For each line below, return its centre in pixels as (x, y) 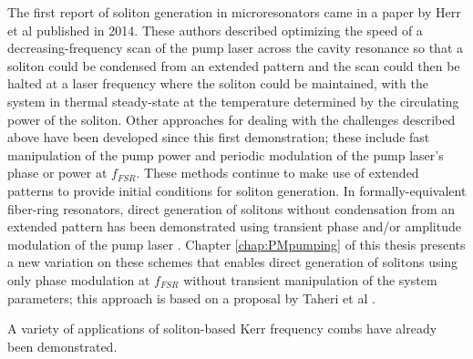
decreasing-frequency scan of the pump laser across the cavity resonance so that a (236, 48)
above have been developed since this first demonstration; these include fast (219, 137)
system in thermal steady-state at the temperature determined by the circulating (233, 101)
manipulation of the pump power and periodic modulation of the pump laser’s (226, 154)
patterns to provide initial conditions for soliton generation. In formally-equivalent (237, 190)
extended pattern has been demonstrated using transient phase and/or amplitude (234, 226)
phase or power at (57, 173)
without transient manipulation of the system (310, 279)
